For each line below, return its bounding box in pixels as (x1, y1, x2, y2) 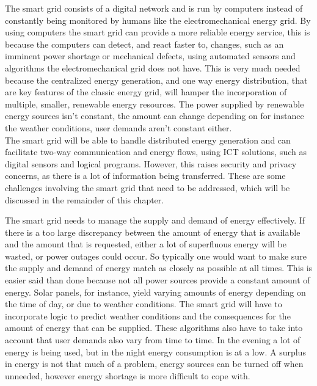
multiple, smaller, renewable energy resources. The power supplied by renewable (5, 97, 304, 110)
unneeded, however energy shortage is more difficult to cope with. (5, 369, 250, 382)
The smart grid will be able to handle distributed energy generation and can (5, 133, 291, 146)
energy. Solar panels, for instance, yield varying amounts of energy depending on (5, 285, 306, 298)
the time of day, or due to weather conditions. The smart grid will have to (5, 297, 282, 310)
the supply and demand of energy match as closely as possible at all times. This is (5, 261, 313, 274)
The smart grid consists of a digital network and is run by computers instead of (5, 2, 303, 14)
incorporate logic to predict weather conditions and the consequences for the (5, 309, 291, 322)
